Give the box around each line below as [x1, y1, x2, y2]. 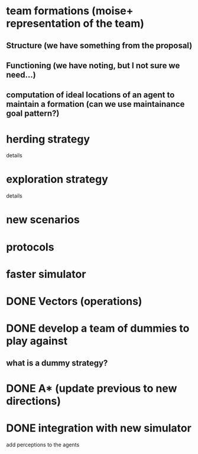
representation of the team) [6, 17, 145, 30]
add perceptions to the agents [6, 441, 80, 448]
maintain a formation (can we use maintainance [6, 99, 185, 109]
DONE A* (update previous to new [6, 382, 177, 395]
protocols [6, 240, 54, 253]
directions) [6, 394, 61, 408]
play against [6, 334, 68, 348]
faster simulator [6, 267, 86, 281]
